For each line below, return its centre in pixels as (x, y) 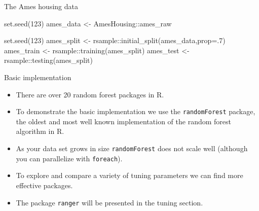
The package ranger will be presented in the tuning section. (109, 202)
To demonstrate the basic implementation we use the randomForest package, (136, 111)
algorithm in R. (40, 131)
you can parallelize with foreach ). (69, 158)
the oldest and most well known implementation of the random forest (123, 121)
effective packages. (44, 185)
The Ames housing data (41, 6)
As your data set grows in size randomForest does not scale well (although (132, 148)
